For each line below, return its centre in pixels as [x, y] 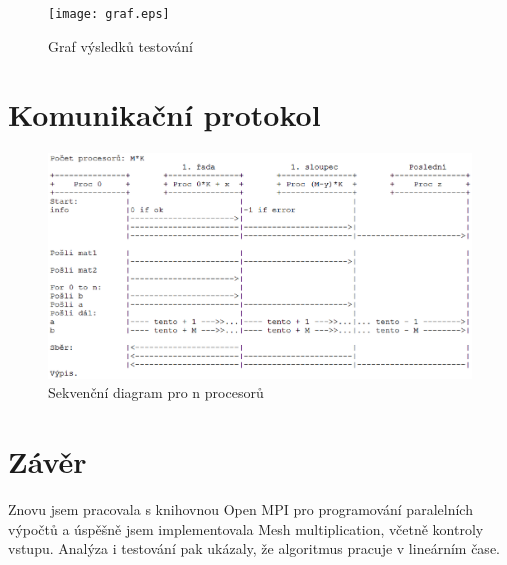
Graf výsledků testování [120, 45]
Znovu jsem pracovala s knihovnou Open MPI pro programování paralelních [240, 509]
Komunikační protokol [164, 114]
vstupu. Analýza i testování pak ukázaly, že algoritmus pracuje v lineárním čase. [254, 548]
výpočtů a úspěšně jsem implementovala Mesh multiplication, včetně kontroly [246, 528]
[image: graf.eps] [109, 14]
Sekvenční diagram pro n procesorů [156, 392]
